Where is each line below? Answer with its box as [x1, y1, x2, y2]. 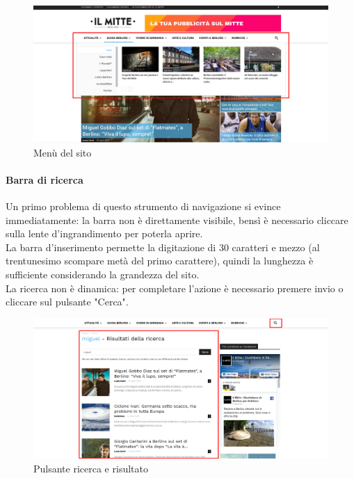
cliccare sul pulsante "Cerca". [6, 294, 129, 309]
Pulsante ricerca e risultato [33, 461, 148, 476]
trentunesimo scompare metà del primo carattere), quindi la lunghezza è [6, 253, 314, 268]
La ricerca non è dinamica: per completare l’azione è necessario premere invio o [6, 280, 344, 295]
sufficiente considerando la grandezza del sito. [6, 267, 200, 282]
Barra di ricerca [6, 172, 83, 186]
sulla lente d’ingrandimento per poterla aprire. [6, 226, 203, 241]
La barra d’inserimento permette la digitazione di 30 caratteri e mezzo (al [6, 239, 320, 254]
